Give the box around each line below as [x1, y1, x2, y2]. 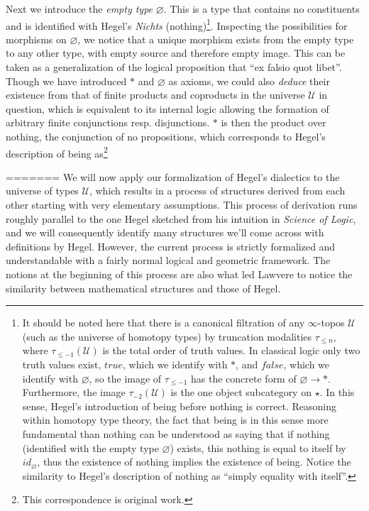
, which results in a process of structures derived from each [89, 183, 346, 198]
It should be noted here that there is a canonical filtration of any [22, 315, 305, 330]
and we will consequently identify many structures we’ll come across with [6, 225, 324, 240]
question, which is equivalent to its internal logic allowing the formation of [6, 101, 329, 116]
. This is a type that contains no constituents [163, 1, 360, 16]
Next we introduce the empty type [6, 1, 153, 16]
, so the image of [89, 370, 162, 385]
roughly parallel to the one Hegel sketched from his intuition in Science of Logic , [6, 211, 356, 226]
